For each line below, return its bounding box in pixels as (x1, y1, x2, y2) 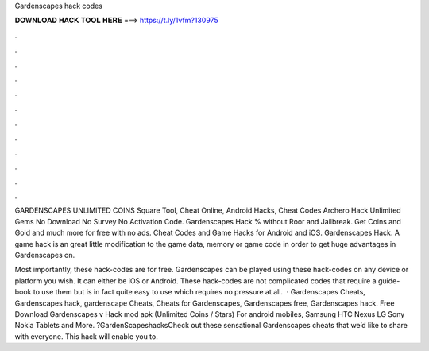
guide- (377, 275, 400, 286)
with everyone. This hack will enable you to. (14, 331, 158, 341)
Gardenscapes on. (14, 251, 75, 260)
